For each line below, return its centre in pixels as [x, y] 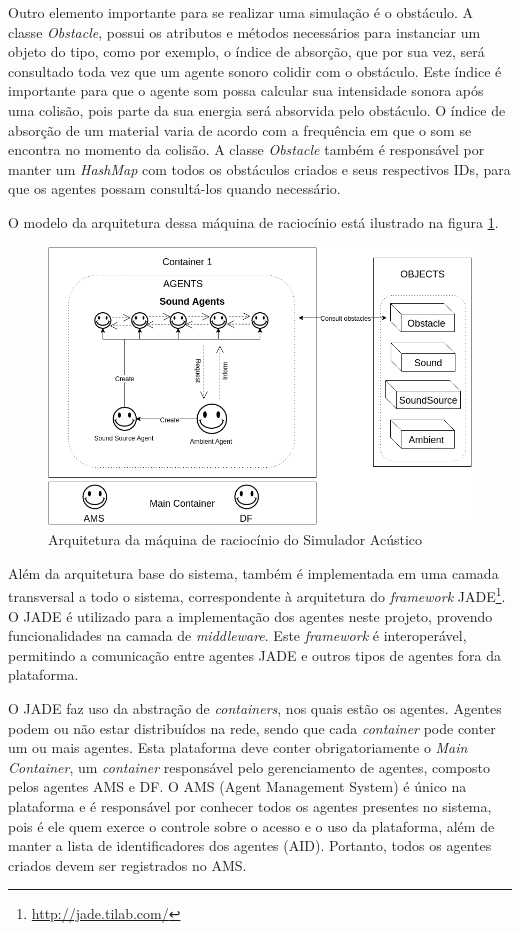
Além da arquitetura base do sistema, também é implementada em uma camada [253, 572]
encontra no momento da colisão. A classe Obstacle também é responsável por [246, 149]
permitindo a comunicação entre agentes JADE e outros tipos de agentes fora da [254, 654]
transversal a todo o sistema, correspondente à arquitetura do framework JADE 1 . [257, 595]
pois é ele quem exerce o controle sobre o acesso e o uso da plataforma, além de [251, 825]
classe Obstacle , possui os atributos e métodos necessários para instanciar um [244, 31]
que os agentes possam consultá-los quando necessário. [174, 188]
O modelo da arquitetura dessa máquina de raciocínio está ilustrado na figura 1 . [253, 221]
